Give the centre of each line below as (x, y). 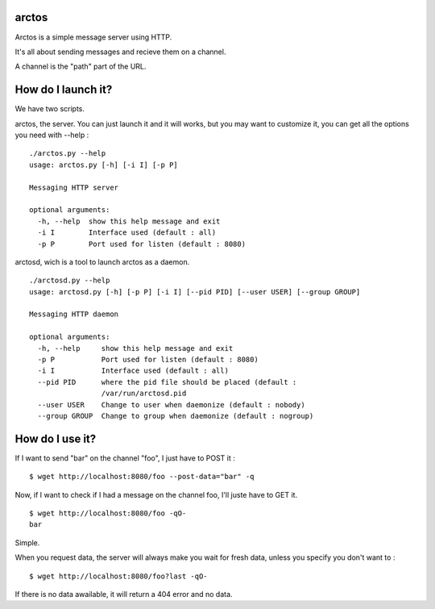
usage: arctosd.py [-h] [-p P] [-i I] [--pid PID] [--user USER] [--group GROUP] (195, 292)
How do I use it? (56, 438)
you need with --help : (52, 135)
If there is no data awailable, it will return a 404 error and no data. (124, 594)
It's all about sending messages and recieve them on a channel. (120, 52)
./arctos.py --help (68, 154)
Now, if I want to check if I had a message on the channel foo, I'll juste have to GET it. (156, 494)
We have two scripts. (50, 109)
